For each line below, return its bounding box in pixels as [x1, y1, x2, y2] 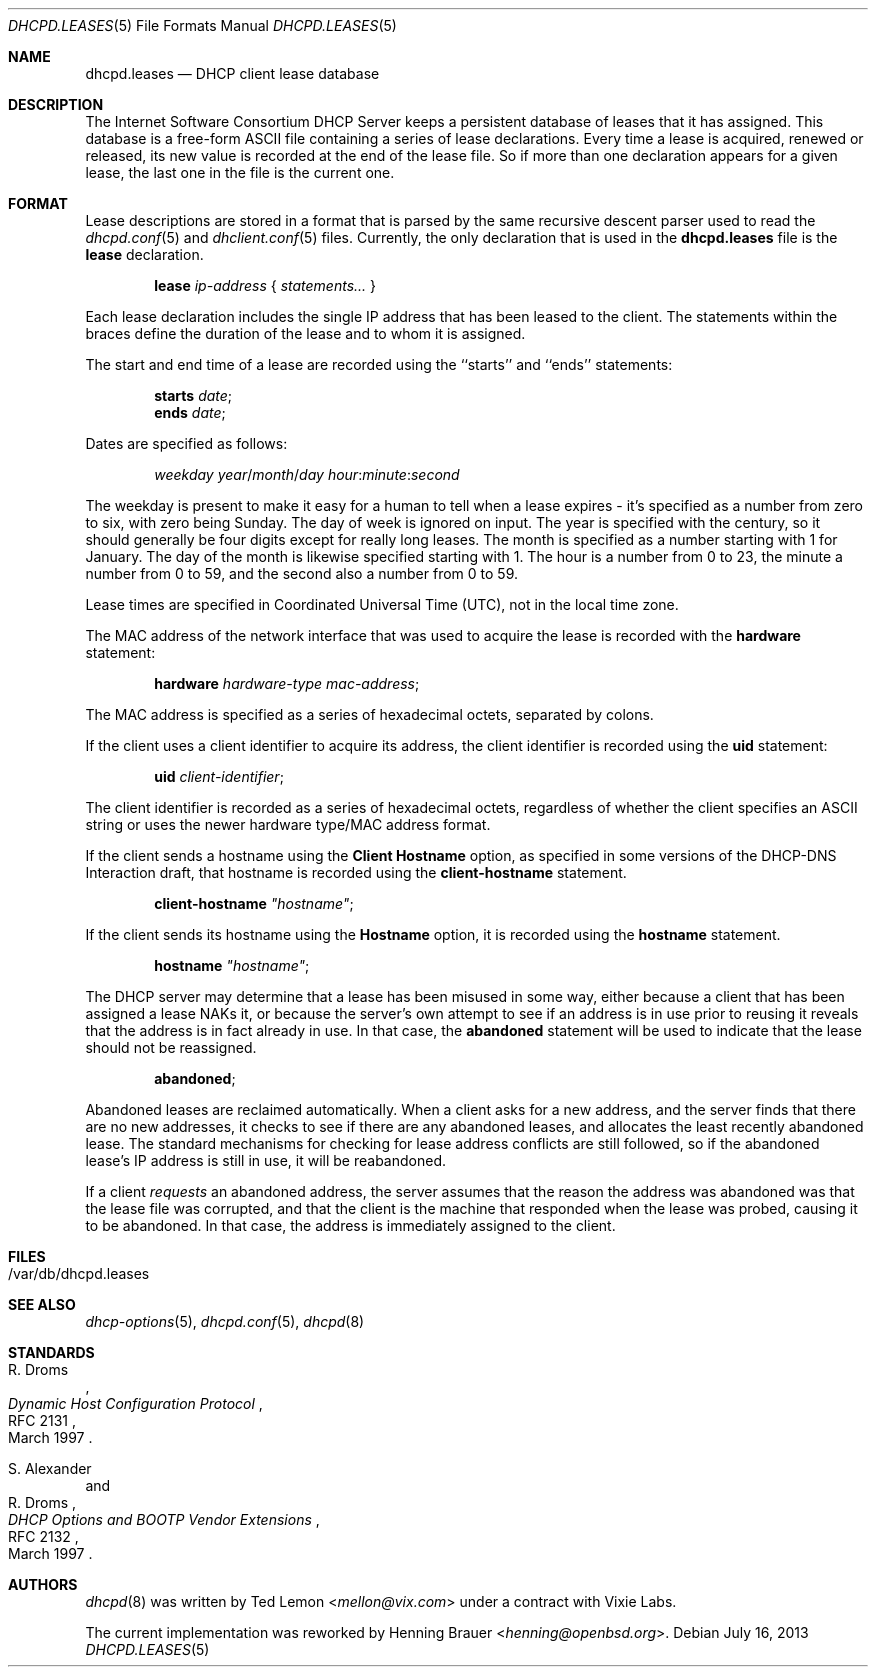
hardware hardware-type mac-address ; [154, 675, 420, 692]
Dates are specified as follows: [85, 435, 288, 452]
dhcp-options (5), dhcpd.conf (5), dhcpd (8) [85, 1313, 365, 1330]
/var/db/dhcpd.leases [8, 1265, 150, 1282]
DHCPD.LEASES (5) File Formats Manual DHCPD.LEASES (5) [8, 17, 397, 34]
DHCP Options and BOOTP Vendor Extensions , [8, 1511, 320, 1528]
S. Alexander [8, 1460, 92, 1477]
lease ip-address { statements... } [154, 277, 377, 294]
